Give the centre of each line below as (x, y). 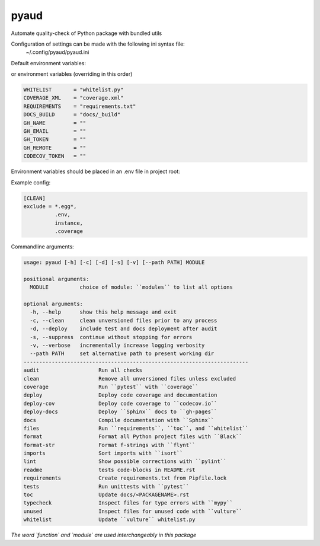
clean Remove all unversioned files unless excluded (130, 379)
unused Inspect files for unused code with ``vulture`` (133, 511)
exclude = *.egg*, (50, 206)
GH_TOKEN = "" (55, 140)
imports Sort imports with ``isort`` (103, 453)
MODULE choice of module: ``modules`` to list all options (132, 287)
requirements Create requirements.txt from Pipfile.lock (125, 478)
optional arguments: (53, 304)
